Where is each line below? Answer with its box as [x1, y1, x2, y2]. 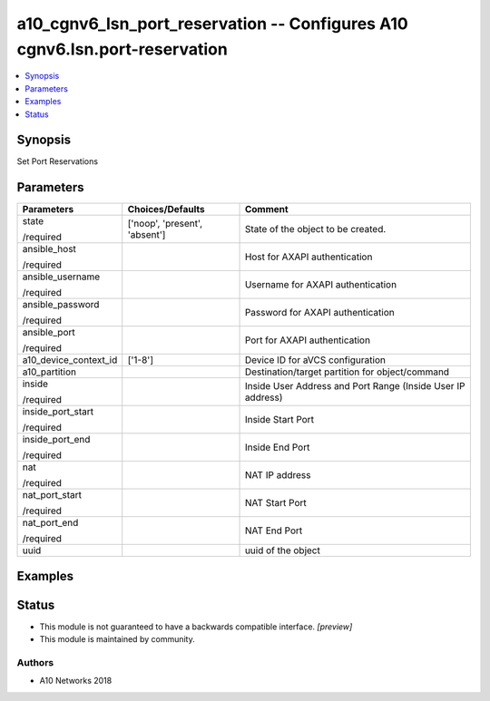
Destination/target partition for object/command [244, 365, 449, 378]
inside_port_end [22, 433, 91, 446]
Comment [244, 203, 289, 216]
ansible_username [22, 270, 101, 283]
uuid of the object [244, 544, 321, 557]
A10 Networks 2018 [39, 676, 113, 686]
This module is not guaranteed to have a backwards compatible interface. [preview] [39, 621, 353, 632]
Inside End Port [244, 441, 310, 453]
